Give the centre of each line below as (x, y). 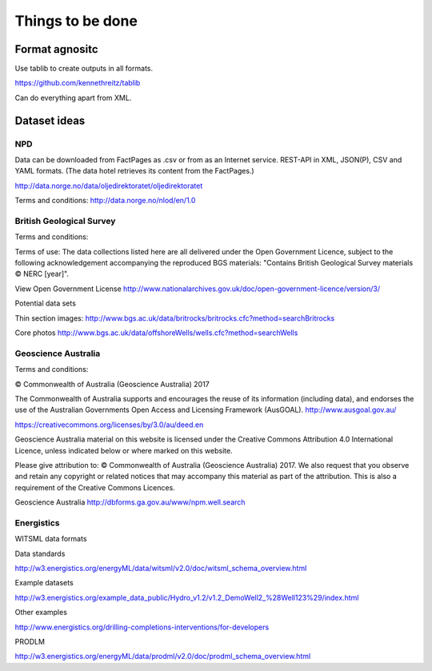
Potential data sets (45, 303)
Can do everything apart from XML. (73, 98)
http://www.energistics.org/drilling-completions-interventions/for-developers (142, 627)
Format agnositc (57, 49)
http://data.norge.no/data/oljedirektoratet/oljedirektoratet (109, 186)
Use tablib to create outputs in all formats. (84, 69)
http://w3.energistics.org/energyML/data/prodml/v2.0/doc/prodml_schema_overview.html (163, 657)
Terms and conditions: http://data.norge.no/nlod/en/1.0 (105, 201)
